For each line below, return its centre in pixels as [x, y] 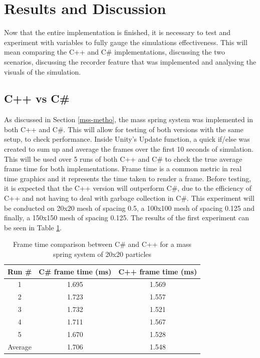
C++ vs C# [37, 98]
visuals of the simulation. [43, 71]
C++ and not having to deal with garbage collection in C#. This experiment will [129, 198]
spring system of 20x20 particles [102, 254]
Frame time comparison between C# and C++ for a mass [102, 244]
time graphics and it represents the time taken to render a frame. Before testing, [128, 178]
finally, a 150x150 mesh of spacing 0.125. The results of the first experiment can [126, 218]
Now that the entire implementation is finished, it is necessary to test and [117, 32]
